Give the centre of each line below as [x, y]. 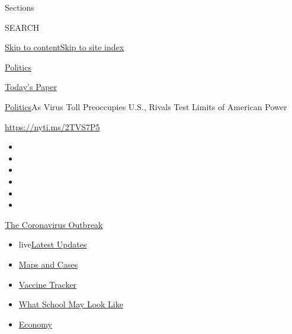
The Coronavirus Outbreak [54, 224]
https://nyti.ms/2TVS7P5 [52, 126]
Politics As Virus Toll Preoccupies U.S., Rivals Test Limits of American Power [146, 106]
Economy [35, 324]
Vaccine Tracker [48, 284]
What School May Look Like [71, 304]
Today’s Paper [31, 87]
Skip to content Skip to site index [65, 47]
